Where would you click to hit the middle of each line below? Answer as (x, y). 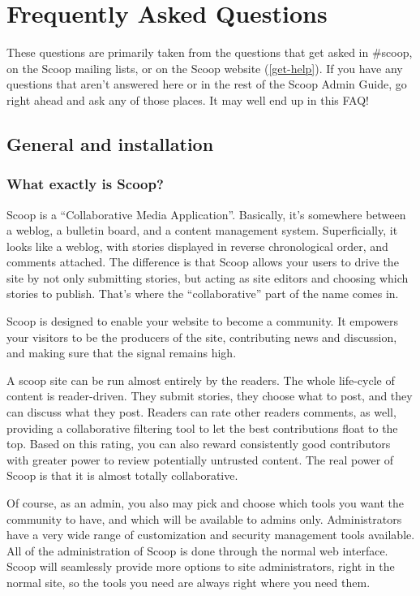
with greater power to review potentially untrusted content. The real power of (200, 459)
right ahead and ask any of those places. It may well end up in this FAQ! (188, 99)
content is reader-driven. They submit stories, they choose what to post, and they (210, 396)
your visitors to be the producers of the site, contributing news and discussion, (202, 337)
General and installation (110, 143)
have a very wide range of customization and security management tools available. (211, 535)
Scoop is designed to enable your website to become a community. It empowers (202, 321)
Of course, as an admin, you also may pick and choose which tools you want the (205, 503)
